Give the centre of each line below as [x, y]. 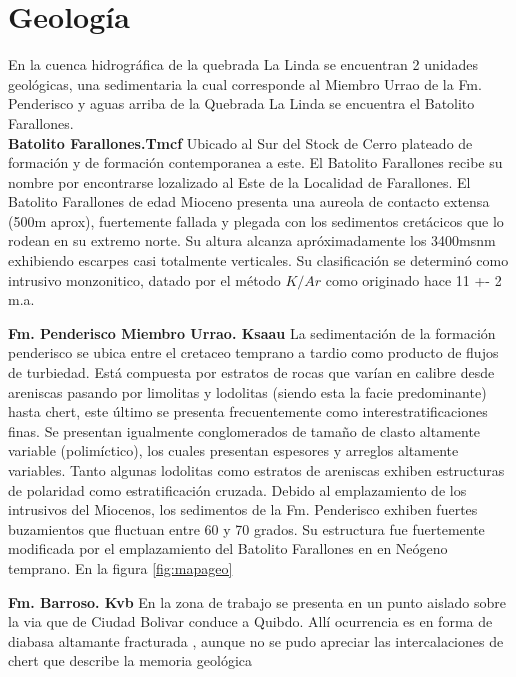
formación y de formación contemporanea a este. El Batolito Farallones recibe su [255, 162]
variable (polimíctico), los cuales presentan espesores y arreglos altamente [233, 450]
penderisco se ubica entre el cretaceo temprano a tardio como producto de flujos [253, 352]
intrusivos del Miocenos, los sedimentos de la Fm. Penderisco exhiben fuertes [243, 509]
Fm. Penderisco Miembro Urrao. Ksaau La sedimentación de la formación [252, 332]
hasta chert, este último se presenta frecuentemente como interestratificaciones [248, 411]
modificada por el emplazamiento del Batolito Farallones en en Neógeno [228, 548]
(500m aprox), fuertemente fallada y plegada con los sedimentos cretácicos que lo [256, 220]
